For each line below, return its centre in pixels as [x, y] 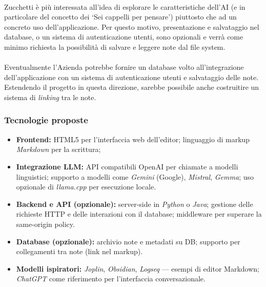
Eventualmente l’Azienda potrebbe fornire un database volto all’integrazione [124, 67]
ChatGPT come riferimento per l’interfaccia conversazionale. [111, 279]
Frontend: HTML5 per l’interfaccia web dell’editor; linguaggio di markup [133, 139]
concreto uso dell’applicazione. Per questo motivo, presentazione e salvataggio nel [132, 26]
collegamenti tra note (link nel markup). [79, 251]
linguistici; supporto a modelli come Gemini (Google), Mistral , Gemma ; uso [135, 176]
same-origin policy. [45, 224]
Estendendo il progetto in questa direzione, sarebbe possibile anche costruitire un [132, 87]
